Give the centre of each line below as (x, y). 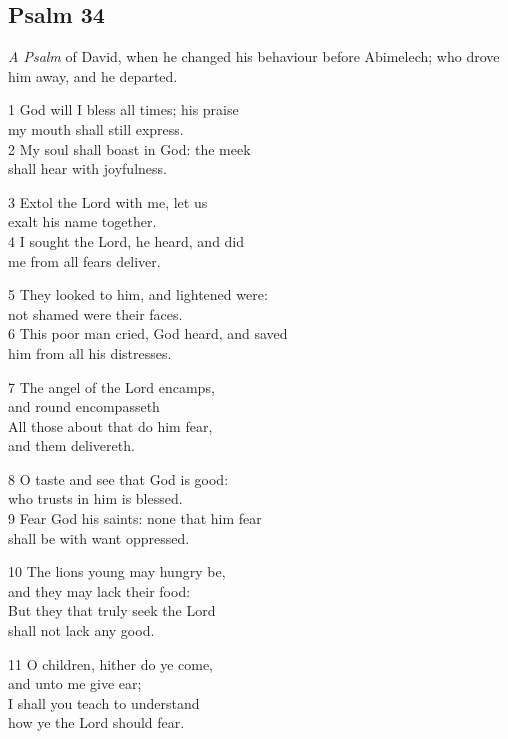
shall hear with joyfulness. (87, 168)
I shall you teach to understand (104, 702)
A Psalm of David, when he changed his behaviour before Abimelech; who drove (254, 56)
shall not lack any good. (81, 630)
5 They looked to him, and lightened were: (138, 294)
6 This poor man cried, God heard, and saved (148, 333)
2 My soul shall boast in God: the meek (129, 148)
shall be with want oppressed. (99, 537)
